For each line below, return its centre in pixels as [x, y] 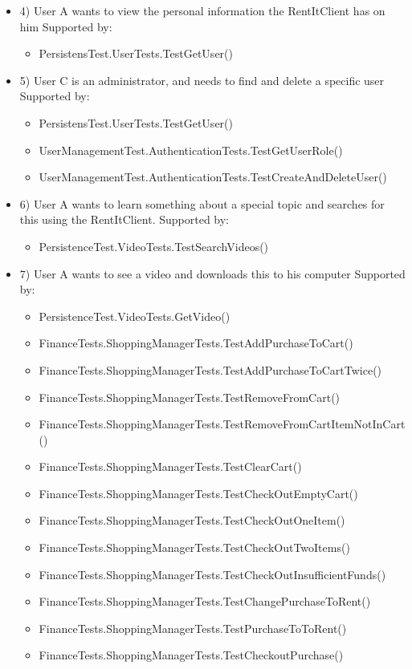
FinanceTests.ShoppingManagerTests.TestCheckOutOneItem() [192, 520]
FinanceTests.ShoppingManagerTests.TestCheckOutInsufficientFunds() [212, 574]
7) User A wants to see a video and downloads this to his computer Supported [212, 273]
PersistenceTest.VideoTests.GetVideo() [135, 316]
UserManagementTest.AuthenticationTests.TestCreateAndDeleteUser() [213, 177]
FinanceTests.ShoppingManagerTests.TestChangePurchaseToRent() [205, 601]
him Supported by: [66, 26]
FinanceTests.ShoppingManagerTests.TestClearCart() [170, 466]
